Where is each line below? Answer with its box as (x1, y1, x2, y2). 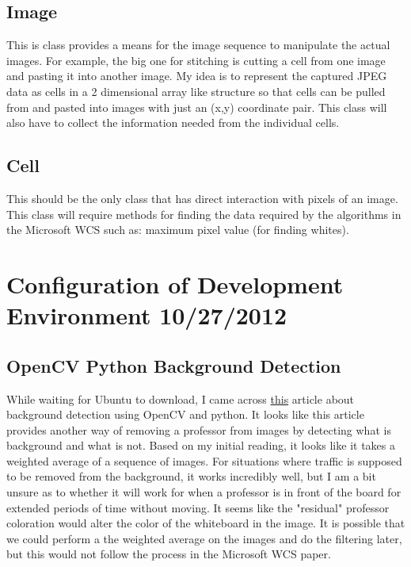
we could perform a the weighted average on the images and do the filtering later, (6, 530, 402, 546)
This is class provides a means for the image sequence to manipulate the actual (6, 36, 390, 53)
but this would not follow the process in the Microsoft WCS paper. (6, 546, 331, 562)
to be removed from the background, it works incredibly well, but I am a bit (6, 468, 376, 485)
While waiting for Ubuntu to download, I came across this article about (6, 390, 355, 407)
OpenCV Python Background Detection (6, 353, 341, 377)
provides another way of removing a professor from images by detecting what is (6, 421, 391, 438)
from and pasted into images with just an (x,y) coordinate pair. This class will (6, 98, 387, 115)
